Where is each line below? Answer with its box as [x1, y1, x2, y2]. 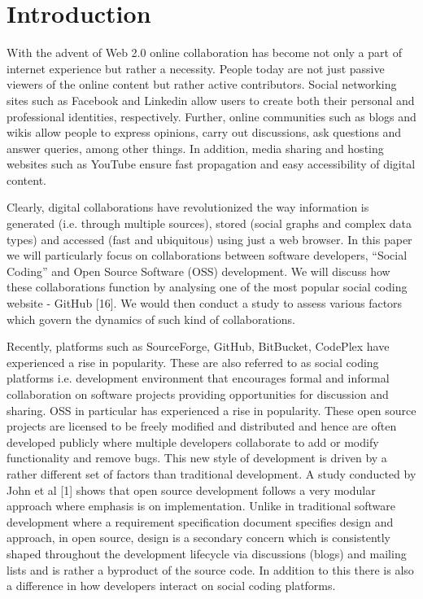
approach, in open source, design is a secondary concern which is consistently [7, 529, 391, 546]
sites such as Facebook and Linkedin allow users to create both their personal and [7, 91, 415, 108]
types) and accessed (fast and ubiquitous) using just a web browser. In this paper [7, 230, 412, 247]
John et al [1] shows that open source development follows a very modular [7, 481, 376, 498]
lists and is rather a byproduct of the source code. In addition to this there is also [7, 561, 414, 578]
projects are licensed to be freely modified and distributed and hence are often [7, 418, 397, 435]
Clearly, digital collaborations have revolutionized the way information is [7, 199, 369, 216]
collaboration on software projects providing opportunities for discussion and [7, 386, 389, 402]
